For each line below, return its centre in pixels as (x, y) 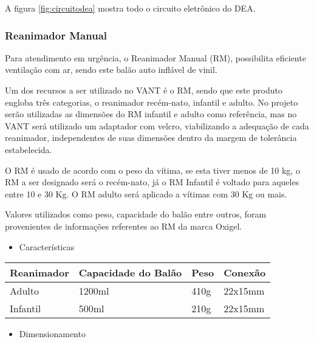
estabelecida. (29, 149)
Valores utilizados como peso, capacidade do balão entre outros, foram (136, 214)
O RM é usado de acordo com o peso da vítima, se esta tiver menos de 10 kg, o (152, 170)
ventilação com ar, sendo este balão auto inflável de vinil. (111, 70)
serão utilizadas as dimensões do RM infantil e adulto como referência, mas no (151, 114)
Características (47, 246)
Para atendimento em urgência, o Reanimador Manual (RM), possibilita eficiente (155, 57)
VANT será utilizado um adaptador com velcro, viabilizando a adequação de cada (157, 125)
